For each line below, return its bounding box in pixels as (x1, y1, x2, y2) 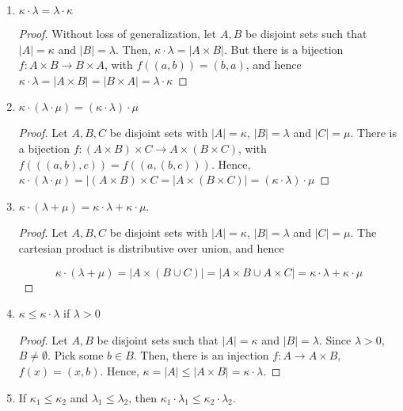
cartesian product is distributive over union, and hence (18, 239, 284, 256)
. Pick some (48, 347, 104, 363)
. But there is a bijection (223, 40, 344, 57)
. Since (318, 331, 352, 348)
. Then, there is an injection (133, 347, 269, 363)
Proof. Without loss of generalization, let (18, 25, 217, 41)
